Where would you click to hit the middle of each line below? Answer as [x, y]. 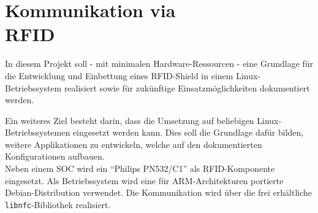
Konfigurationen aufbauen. [55, 156]
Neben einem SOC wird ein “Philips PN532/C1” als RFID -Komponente [140, 168]
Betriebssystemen [38, 132]
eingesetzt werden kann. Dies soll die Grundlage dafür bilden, [188, 132]
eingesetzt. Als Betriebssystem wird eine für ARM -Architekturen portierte [144, 180]
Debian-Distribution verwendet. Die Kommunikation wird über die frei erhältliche [159, 192]
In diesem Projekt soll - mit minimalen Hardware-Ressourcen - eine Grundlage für [159, 64]
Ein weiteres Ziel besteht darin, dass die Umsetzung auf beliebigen [130, 120]
